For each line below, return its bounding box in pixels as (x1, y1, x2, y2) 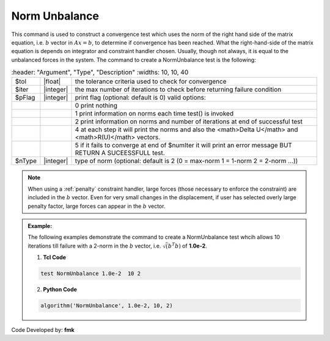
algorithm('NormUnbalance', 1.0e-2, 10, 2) (40, 302, 174, 309)
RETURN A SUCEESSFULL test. (75, 148, 165, 157)
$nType (15, 156, 37, 165)
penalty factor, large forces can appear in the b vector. (28, 202, 166, 210)
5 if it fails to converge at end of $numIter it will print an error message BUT (75, 141, 293, 150)
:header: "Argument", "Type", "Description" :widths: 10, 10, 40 (11, 68, 189, 76)
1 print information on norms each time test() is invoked (75, 109, 234, 118)
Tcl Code (43, 254, 67, 261)
